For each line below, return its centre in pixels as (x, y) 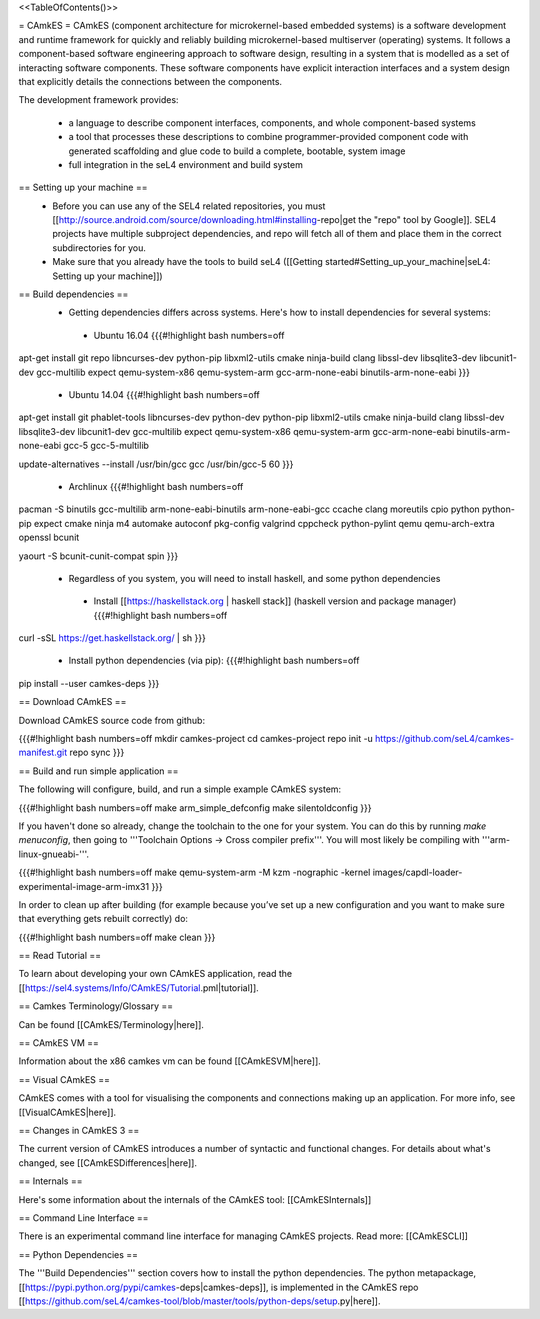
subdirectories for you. (99, 247)
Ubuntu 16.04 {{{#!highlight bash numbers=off (189, 335)
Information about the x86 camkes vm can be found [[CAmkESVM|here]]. (170, 1061)
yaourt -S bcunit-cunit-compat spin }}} (98, 556)
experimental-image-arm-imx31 (84, 886)
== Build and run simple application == (98, 771)
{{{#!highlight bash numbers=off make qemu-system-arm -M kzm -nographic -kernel (194, 872)
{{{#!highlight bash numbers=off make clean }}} (117, 937)
